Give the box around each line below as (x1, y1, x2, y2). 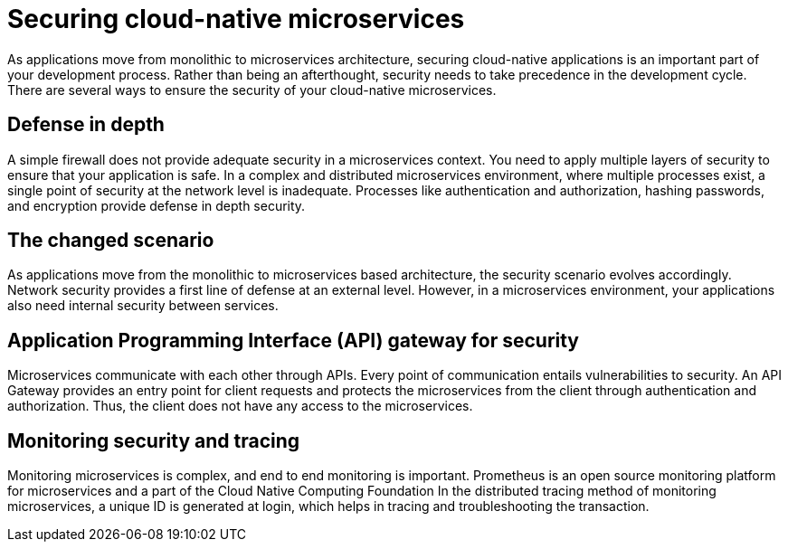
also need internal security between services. (7, 298, 279, 314)
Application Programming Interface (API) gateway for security (7, 328, 580, 352)
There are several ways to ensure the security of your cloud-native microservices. (7, 81, 497, 98)
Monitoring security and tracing (7, 429, 300, 452)
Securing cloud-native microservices (7, 4, 465, 34)
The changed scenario (7, 229, 214, 252)
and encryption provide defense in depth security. (7, 197, 306, 213)
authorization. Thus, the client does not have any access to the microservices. (7, 398, 473, 414)
